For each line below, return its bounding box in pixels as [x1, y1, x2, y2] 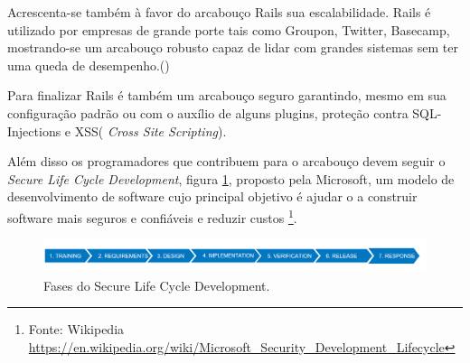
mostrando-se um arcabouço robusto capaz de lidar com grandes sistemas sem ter [7, 38, 458, 57]
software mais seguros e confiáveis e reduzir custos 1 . [7, 205, 297, 227]
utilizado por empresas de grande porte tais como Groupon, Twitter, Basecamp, [7, 20, 450, 39]
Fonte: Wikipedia [28, 320, 125, 339]
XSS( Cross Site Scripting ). [74, 121, 227, 140]
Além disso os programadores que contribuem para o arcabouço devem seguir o [7, 152, 446, 171]
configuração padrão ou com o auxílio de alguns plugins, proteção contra [7, 103, 409, 122]
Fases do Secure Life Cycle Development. [43, 275, 270, 294]
